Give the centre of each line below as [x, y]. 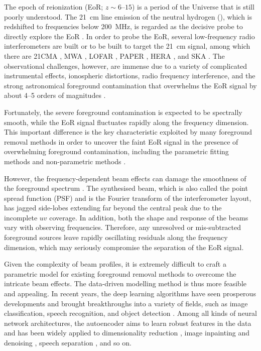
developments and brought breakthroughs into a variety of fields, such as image [126, 303]
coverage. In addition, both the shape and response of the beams [149, 217]
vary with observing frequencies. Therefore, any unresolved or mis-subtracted [123, 227]
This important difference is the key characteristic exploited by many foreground [128, 132]
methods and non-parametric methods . [65, 161]
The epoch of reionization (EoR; [54, 7]
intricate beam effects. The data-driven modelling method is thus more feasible [125, 283]
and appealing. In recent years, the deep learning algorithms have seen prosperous [130, 294]
